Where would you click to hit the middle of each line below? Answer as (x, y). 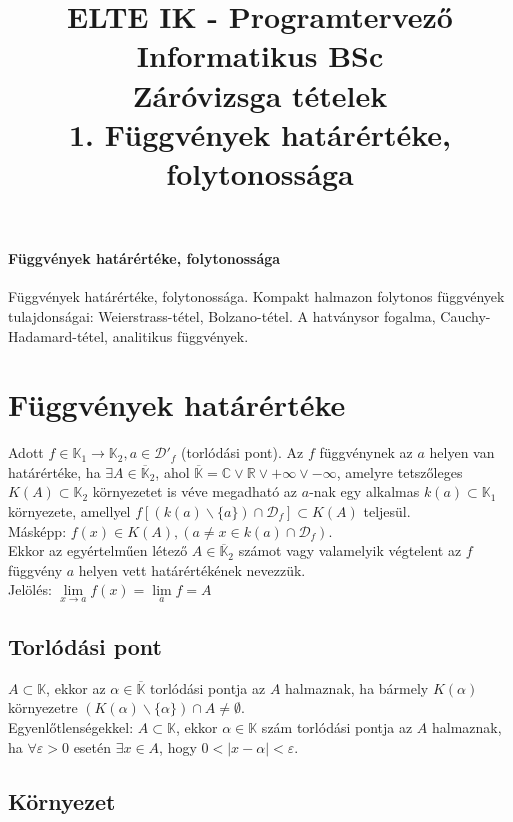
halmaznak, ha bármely (357, 687)
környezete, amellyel (69, 511)
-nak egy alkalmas (364, 491)
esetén (92, 746)
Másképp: (37, 530)
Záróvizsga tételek (260, 94)
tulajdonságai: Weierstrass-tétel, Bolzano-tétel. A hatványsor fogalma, (222, 315)
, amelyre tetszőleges (399, 471)
